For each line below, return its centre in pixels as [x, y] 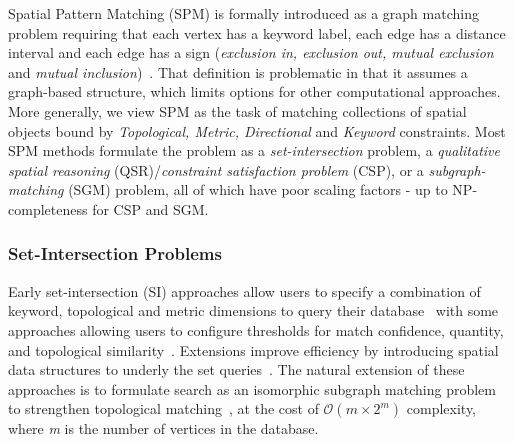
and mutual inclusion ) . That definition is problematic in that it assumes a [238, 71]
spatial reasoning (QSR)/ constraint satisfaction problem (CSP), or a [216, 169]
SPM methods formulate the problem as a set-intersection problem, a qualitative [254, 150]
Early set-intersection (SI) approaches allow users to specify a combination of [244, 290]
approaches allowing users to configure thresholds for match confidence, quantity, [256, 329]
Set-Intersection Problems [115, 253]
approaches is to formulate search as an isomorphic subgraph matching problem [252, 388]
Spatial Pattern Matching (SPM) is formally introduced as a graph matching [243, 13]
